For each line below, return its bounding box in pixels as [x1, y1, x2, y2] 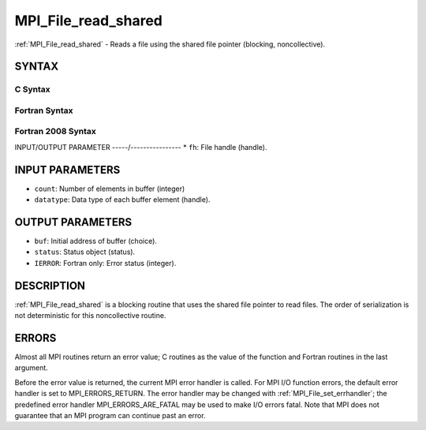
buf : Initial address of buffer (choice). [34, 237, 158, 246]
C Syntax [14, 84, 50, 95]
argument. [14, 363, 49, 372]
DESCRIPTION [14, 279, 86, 292]
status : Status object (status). [34, 247, 136, 256]
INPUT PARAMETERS [14, 163, 121, 177]
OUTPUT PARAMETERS [14, 215, 133, 229]
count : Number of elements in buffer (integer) [34, 184, 185, 193]
